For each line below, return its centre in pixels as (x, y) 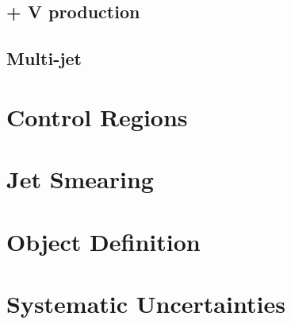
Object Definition (103, 241)
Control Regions (97, 116)
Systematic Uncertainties (146, 303)
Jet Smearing (80, 179)
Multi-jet (44, 58)
